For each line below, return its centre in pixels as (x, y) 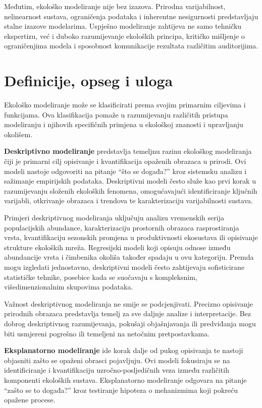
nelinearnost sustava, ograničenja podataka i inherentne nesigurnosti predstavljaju (131, 16)
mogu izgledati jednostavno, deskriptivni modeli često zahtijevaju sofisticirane (124, 267)
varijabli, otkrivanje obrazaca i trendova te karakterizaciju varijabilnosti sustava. (128, 200)
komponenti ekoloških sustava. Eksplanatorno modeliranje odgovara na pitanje (125, 380)
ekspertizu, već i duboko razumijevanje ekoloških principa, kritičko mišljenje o (124, 36)
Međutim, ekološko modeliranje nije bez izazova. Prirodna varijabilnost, (115, 6)
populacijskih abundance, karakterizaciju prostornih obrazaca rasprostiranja (122, 227)
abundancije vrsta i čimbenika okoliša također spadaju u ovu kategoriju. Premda (129, 257)
